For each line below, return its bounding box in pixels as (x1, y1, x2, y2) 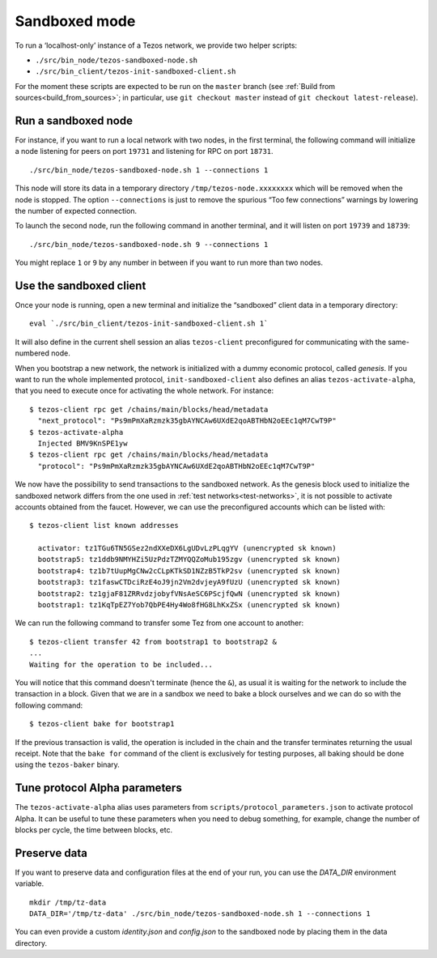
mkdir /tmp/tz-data (29, 897, 107, 907)
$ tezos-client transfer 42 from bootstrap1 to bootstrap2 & (29, 637, 277, 646)
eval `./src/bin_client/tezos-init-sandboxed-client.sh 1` (29, 319, 269, 328)
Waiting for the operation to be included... (29, 660, 214, 669)
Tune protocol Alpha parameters (15, 781, 182, 795)
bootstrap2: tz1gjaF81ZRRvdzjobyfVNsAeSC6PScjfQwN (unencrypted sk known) (37, 589, 342, 598)
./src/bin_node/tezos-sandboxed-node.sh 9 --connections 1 (29, 240, 269, 249)
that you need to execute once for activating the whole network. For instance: (15, 385, 274, 396)
